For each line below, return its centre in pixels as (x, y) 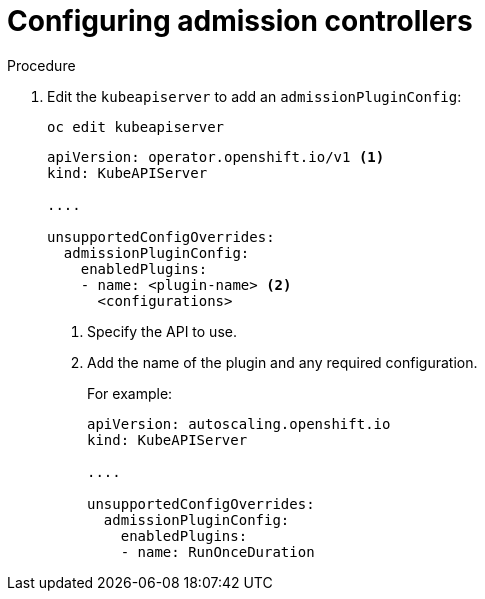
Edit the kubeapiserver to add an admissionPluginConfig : (254, 96)
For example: (130, 393)
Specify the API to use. (162, 331)
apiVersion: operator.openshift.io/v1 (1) (216, 156)
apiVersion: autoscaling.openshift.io (239, 423)
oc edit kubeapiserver (136, 126)
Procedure (41, 65)
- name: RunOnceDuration (217, 551)
